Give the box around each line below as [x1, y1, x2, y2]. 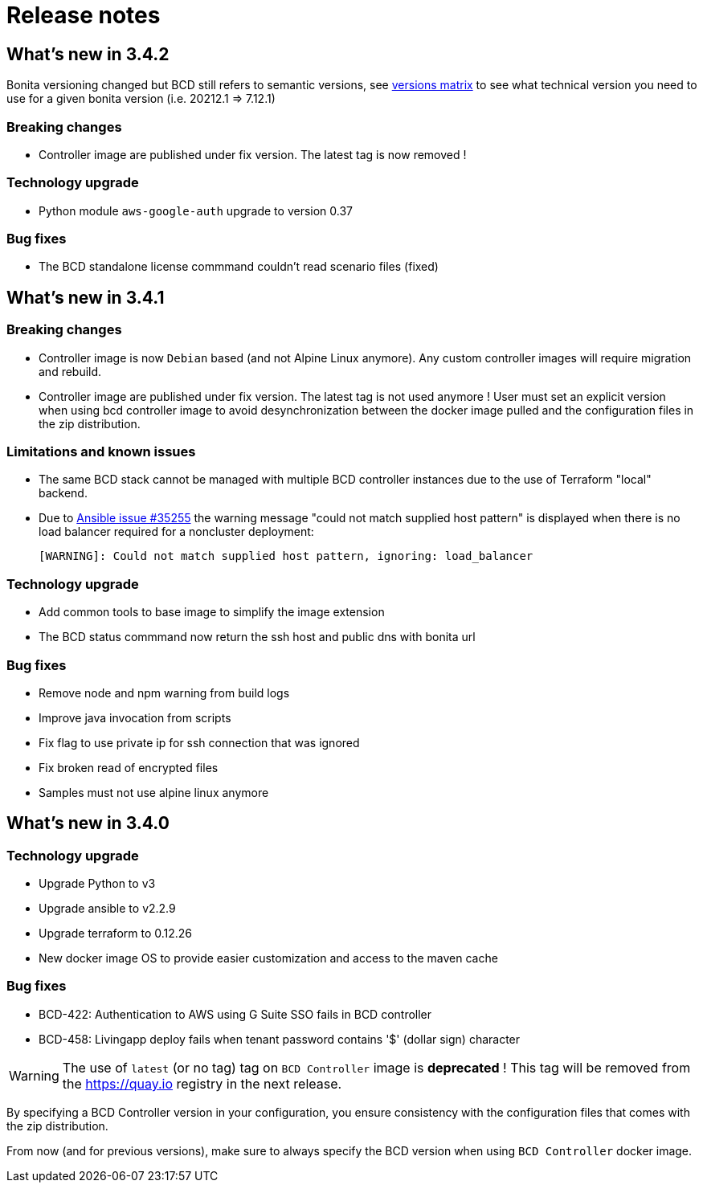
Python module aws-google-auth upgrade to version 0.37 [39, 203, 353, 218]
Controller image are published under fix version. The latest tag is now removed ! [39, 147, 467, 161]
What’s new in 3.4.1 [6, 287, 165, 308]
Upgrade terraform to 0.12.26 [39, 926, 193, 941]
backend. [39, 486, 88, 501]
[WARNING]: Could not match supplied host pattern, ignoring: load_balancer [39, 550, 533, 563]
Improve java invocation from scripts [39, 710, 231, 725]
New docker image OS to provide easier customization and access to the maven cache [39, 951, 498, 966]
